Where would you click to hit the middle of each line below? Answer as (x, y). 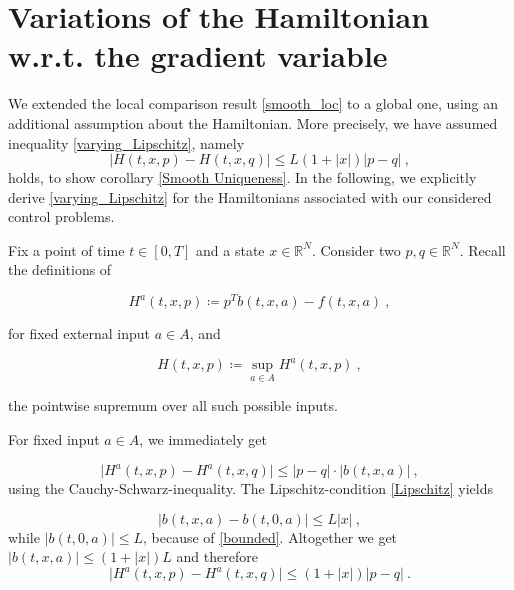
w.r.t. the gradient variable (198, 55)
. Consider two (356, 249)
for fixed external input (79, 333)
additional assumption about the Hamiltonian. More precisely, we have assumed (253, 122)
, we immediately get (203, 439)
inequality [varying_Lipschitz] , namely (126, 142)
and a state (230, 249)
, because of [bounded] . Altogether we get (270, 536)
